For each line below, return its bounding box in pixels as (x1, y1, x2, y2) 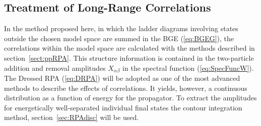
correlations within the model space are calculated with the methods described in (4, 43, 255, 53)
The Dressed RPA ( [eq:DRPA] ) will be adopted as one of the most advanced (4, 73, 240, 83)
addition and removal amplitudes (4, 62, 106, 73)
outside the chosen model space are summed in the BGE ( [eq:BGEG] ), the (4, 33, 234, 43)
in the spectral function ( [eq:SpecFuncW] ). (122, 62, 254, 73)
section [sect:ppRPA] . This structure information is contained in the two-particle (4, 52, 254, 63)
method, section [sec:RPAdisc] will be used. (4, 112, 139, 122)
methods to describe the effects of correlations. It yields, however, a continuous (4, 82, 247, 93)
